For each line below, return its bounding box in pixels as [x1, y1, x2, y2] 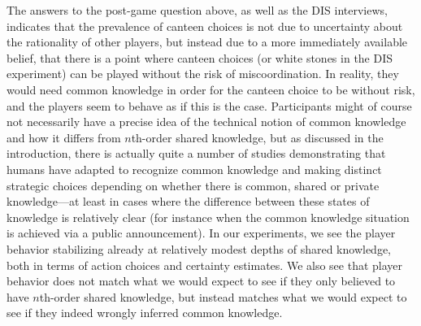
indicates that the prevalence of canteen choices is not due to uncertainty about [7, 17, 403, 34]
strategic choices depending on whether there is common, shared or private [7, 176, 380, 193]
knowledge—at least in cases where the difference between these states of [7, 193, 370, 210]
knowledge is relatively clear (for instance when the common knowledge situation [7, 208, 410, 225]
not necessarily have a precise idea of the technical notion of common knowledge [7, 113, 406, 130]
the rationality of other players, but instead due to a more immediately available [7, 33, 408, 50]
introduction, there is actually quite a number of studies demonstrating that [7, 145, 386, 162]
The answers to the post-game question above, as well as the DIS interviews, [7, 2, 388, 18]
